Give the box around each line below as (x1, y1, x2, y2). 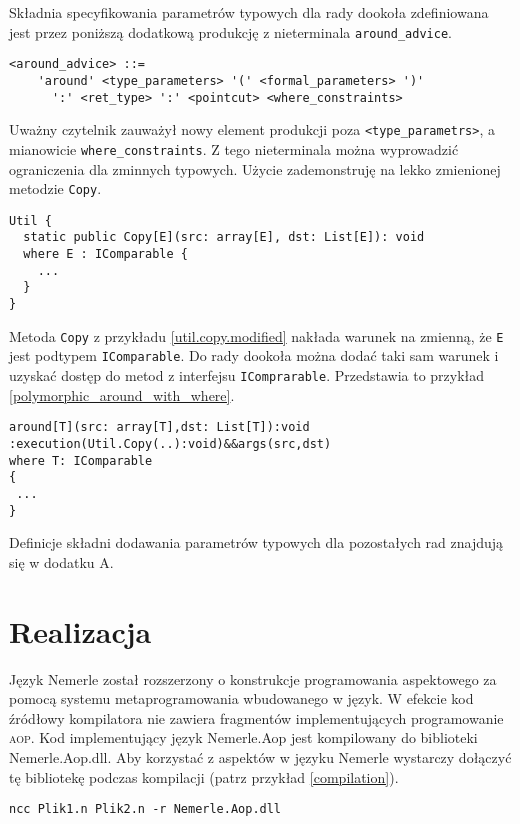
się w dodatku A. (9, 551, 114, 572)
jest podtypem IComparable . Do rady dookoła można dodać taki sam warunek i (9, 345, 499, 366)
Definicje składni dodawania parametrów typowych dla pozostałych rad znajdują (9, 532, 504, 553)
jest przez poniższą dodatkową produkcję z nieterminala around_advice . (9, 21, 452, 42)
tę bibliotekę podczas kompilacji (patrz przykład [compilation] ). (9, 766, 399, 787)
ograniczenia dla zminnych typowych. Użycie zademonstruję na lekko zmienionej (9, 158, 501, 179)
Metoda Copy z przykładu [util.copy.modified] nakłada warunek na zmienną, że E (9, 325, 504, 346)
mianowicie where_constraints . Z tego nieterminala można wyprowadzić (9, 138, 459, 159)
